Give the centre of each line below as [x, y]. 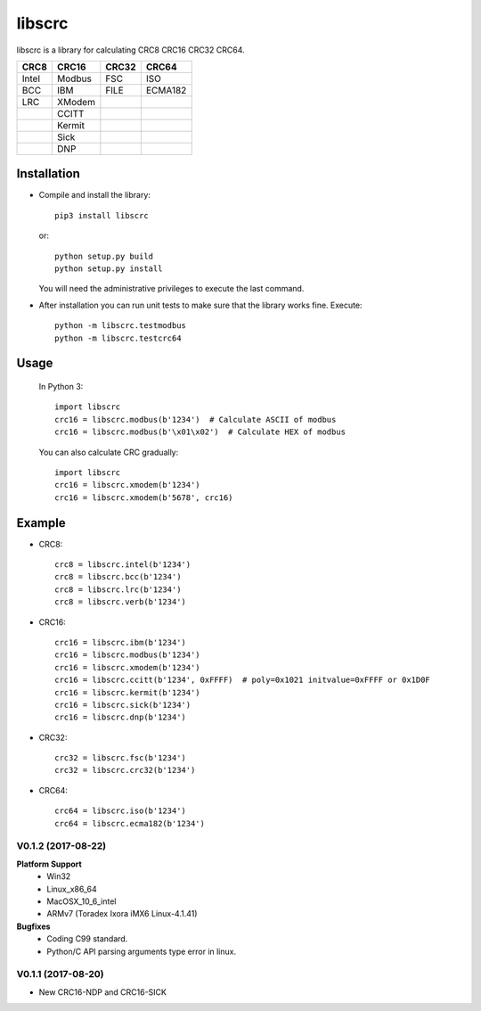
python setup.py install [109, 269]
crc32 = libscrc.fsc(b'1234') [121, 758]
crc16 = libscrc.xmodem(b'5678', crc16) [144, 497]
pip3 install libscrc [102, 215]
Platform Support [49, 864]
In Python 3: [61, 386]
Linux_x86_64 [72, 889]
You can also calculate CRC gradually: [109, 452]
